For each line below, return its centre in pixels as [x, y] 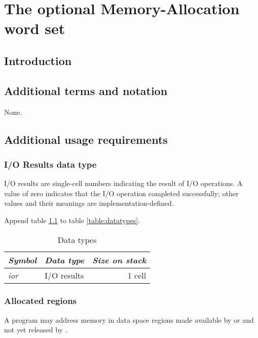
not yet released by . [36, 330]
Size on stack [119, 260]
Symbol [23, 260]
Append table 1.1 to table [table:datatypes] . [72, 220]
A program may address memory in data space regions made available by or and [129, 319]
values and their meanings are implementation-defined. [89, 203]
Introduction [38, 60]
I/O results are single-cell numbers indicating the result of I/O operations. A [123, 183]
